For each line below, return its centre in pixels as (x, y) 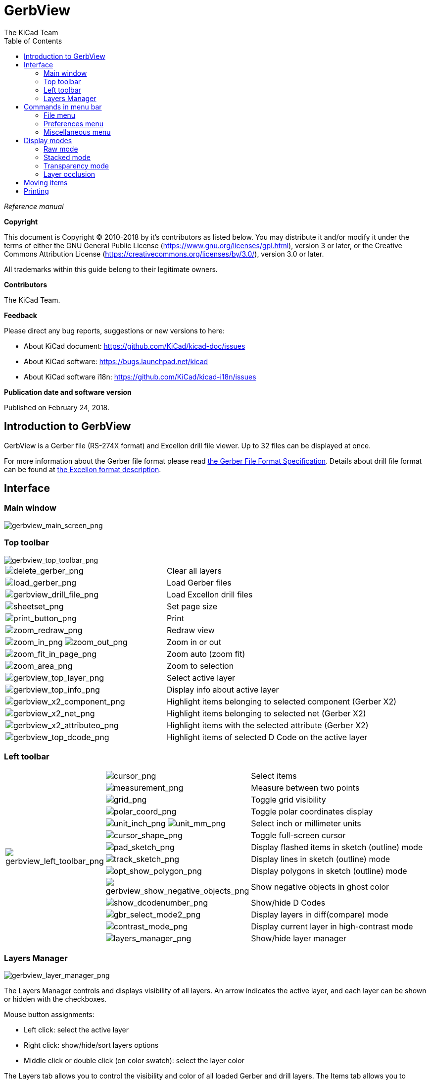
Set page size (192, 606)
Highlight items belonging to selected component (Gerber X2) (282, 701)
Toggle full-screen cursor (298, 836)
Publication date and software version (68, 392)
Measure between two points (305, 788)
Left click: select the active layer (76, 1030)
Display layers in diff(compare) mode (320, 915)
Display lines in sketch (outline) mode (321, 859)
